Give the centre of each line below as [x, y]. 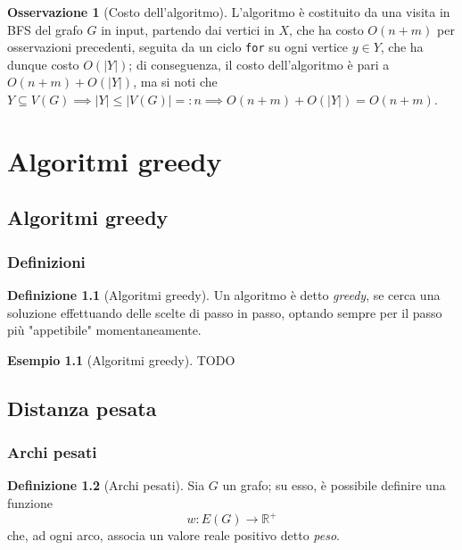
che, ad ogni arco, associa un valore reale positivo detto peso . [173, 535]
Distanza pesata [82, 408]
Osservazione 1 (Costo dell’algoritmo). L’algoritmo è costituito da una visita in [229, 12]
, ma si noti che [175, 82]
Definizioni [46, 261]
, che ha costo [326, 29]
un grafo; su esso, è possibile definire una [334, 485]
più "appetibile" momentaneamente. [104, 330]
